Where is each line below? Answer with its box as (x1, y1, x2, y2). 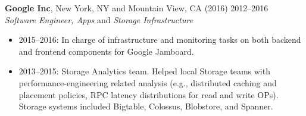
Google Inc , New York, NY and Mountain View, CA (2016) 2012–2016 (5, 2, 268, 14)
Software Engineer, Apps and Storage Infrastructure (5, 13, 193, 26)
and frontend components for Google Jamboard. (18, 45, 194, 57)
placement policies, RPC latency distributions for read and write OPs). (18, 88, 279, 101)
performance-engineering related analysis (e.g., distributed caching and (18, 76, 277, 89)
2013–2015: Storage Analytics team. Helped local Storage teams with (18, 65, 270, 77)
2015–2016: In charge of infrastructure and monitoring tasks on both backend (18, 33, 301, 46)
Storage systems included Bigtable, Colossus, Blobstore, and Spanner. (18, 100, 273, 112)
